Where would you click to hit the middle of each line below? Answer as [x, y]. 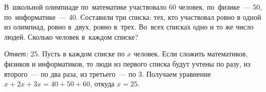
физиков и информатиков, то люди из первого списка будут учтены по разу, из [127, 63]
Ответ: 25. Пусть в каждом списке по [64, 54]
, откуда [102, 84]
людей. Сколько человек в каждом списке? [71, 36]
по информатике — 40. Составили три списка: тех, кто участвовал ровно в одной [133, 17]
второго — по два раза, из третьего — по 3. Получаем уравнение [108, 73]
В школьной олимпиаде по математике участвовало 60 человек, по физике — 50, [133, 7]
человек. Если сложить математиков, [191, 54]
